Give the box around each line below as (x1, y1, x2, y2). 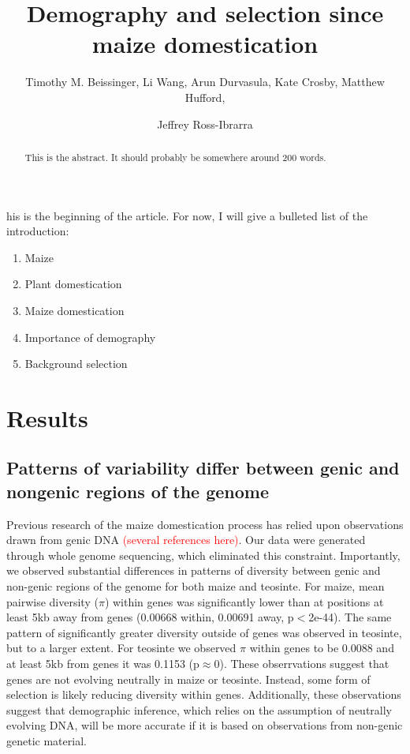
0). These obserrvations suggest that (214, 655, 389, 672)
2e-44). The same (308, 609, 392, 625)
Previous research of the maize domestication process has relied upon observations (6, 516, 404, 532)
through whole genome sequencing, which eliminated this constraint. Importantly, (6, 546, 401, 563)
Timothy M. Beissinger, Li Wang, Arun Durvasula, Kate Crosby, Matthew (25, 73, 385, 90)
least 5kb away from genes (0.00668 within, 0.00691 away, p (6, 609, 294, 625)
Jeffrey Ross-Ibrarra (157, 115, 253, 132)
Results (6, 401, 88, 433)
